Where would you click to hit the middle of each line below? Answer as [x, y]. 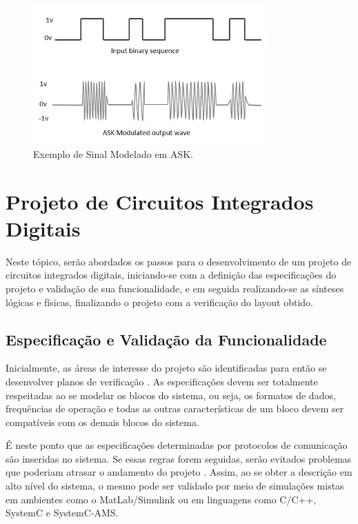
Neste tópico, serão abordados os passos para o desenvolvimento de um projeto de [179, 261]
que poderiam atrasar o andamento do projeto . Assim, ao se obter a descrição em [179, 472]
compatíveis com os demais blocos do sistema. [102, 422]
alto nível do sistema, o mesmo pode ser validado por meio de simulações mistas [175, 486]
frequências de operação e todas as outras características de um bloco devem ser [175, 409]
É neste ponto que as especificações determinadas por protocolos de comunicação [177, 445]
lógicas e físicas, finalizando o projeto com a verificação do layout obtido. [159, 302]
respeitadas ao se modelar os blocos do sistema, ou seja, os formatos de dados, [171, 395]
